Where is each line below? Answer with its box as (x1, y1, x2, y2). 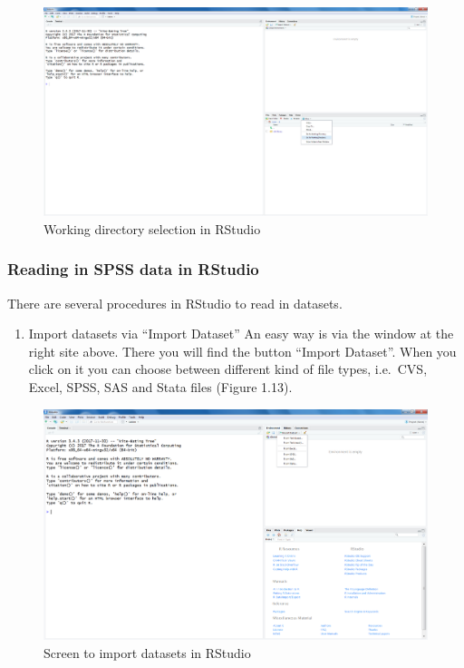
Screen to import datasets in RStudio (43, 643, 251, 662)
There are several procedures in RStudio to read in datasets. (7, 293, 343, 312)
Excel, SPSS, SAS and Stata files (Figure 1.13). (28, 378, 293, 396)
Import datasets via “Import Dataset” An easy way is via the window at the (28, 324, 454, 343)
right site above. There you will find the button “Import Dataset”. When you (28, 341, 457, 360)
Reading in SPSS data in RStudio (7, 258, 259, 280)
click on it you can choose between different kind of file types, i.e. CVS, (28, 359, 428, 378)
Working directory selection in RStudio (43, 219, 261, 238)
